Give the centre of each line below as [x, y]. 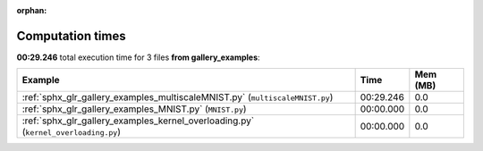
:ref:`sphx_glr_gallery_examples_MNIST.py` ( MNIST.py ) [134, 109]
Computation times [71, 36]
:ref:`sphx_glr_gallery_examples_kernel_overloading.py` [138, 121]
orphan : [32, 10]
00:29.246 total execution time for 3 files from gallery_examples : [138, 57]
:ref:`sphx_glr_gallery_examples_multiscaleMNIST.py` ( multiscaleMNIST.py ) [178, 97]
